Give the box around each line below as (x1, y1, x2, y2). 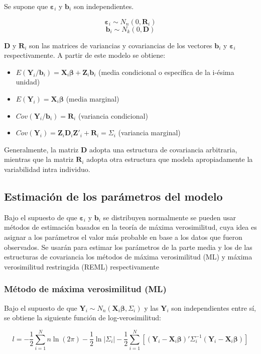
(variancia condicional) (78, 110, 148, 121)
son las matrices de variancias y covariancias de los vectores (29, 40, 212, 50)
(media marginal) (66, 93, 119, 104)
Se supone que (4, 1, 48, 11)
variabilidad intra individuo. (4, 163, 90, 174)
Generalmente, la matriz (4, 144, 79, 154)
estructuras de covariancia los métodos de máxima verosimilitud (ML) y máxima (4, 251, 252, 262)
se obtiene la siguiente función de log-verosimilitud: (4, 312, 161, 323)
